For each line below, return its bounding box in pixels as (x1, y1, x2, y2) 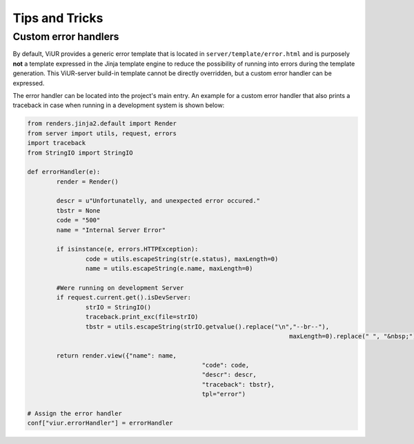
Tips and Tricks (12, 10, 103, 26)
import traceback (27, 139, 86, 147)
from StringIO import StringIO (27, 148, 134, 157)
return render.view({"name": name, (56, 351, 177, 359)
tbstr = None (56, 206, 101, 214)
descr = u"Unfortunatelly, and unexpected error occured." (56, 197, 261, 205)
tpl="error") (201, 390, 246, 398)
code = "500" (56, 216, 101, 224)
